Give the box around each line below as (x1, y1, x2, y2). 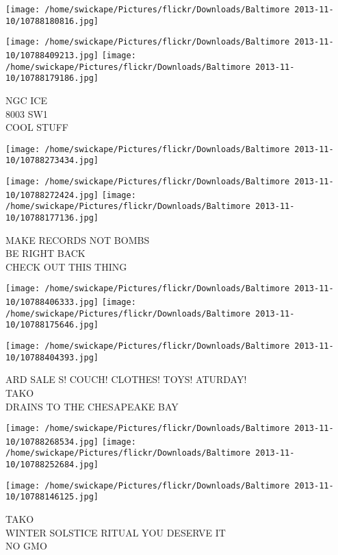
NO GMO (5, 539, 47, 553)
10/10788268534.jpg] (5, 436, 99, 447)
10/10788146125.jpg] (5, 492, 99, 502)
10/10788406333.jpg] (5, 297, 99, 308)
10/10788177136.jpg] (5, 213, 99, 223)
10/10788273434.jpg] (5, 156, 99, 166)
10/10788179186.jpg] (5, 73, 99, 84)
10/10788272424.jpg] (5, 190, 99, 200)
